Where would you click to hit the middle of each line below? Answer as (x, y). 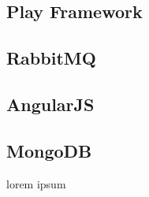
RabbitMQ (51, 58)
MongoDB (49, 150)
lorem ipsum (36, 183)
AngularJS (50, 104)
